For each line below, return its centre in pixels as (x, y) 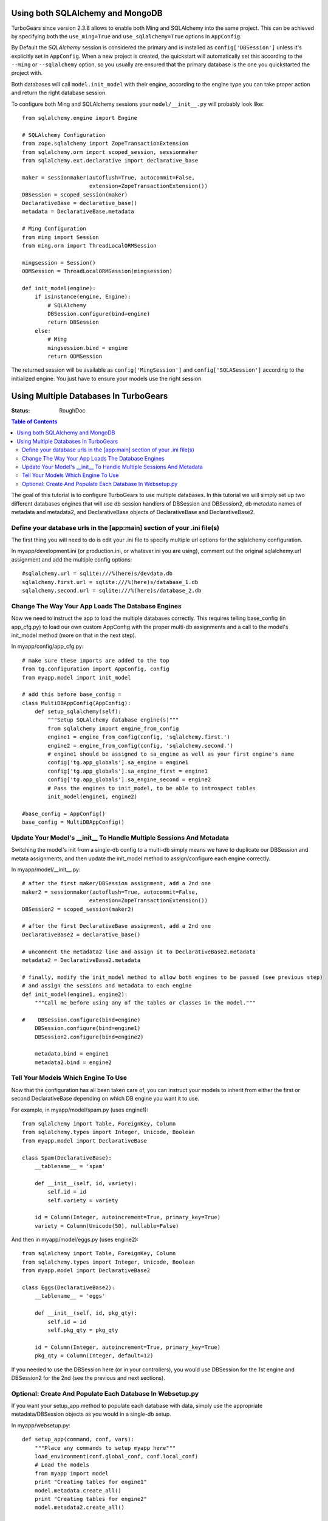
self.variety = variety (83, 1200)
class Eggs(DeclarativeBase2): (69, 1288)
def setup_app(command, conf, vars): (78, 1439)
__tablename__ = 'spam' (70, 1166)
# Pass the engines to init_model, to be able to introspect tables (152, 788)
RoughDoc (72, 410)
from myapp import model (71, 1473)
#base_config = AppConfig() (64, 813)
